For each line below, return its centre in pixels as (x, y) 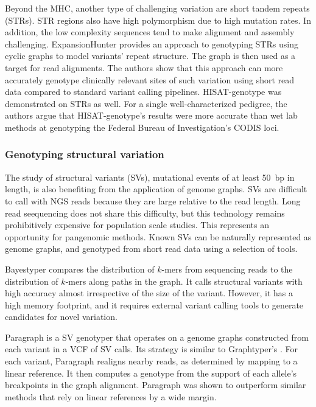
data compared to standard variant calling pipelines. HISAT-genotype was (143, 92)
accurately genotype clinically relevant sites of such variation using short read (150, 79)
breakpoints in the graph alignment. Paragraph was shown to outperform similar (156, 385)
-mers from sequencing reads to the (227, 269)
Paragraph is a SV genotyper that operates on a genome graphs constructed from (157, 337)
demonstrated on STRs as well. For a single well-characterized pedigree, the (146, 103)
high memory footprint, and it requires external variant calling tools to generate (154, 304)
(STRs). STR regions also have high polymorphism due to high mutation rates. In (158, 20)
